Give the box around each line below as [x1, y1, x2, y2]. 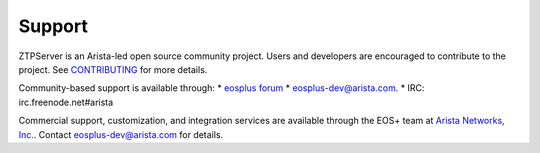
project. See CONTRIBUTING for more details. [18, 63, 208, 75]
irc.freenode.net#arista [18, 96, 114, 108]
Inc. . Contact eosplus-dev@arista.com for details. [18, 128, 224, 140]
